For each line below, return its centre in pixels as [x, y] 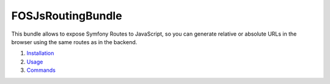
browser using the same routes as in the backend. [74, 42]
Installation [40, 53]
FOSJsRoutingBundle [67, 16]
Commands [41, 70]
